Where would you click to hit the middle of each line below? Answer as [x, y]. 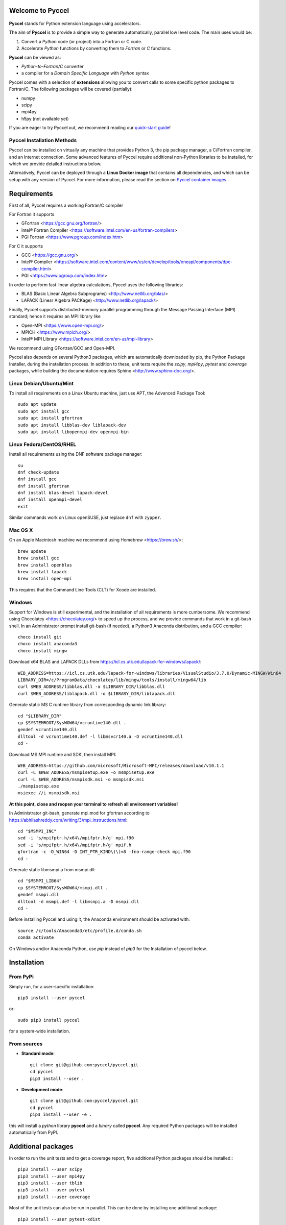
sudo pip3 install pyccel [49, 1020]
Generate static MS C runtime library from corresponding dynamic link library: [88, 705]
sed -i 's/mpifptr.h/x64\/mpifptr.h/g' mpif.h [75, 845]
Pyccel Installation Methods [43, 140]
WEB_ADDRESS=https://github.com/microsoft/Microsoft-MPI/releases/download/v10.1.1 [121, 765]
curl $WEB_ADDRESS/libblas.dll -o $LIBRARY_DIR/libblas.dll [91, 687]
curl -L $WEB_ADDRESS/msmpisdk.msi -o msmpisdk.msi [81, 779]
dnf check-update [38, 472]
